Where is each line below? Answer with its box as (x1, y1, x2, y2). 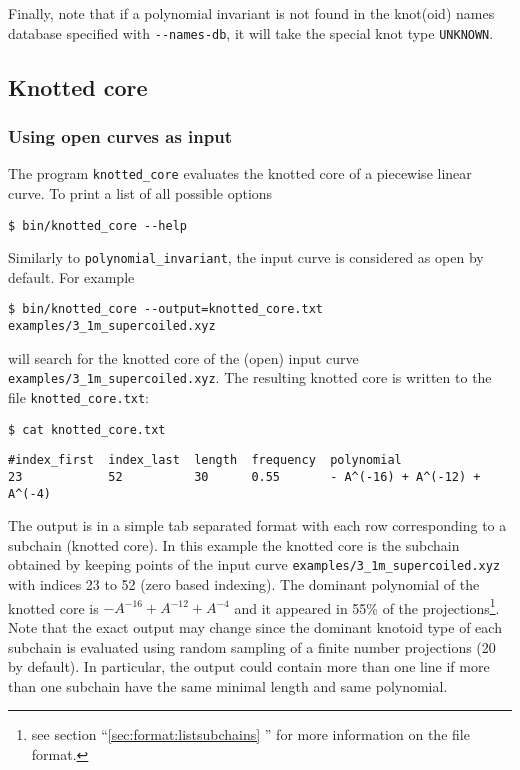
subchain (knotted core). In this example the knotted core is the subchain (8, 534, 460, 555)
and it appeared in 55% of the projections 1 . (234, 594, 500, 618)
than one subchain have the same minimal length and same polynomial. (8, 675, 448, 696)
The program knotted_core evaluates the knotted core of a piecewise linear (8, 163, 472, 184)
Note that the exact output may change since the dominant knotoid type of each (8, 616, 502, 637)
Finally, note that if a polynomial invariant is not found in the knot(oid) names (8, 3, 495, 23)
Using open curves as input (8, 123, 232, 148)
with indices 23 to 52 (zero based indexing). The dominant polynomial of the (8, 574, 480, 595)
